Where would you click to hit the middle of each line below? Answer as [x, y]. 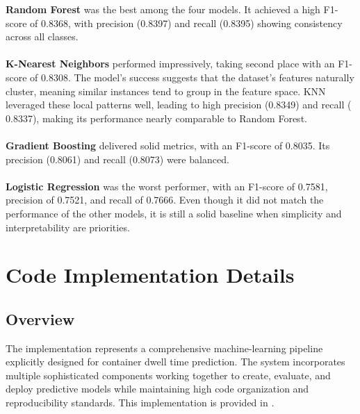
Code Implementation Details [150, 275]
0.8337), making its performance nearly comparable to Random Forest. [156, 118]
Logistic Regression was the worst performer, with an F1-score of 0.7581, [167, 186]
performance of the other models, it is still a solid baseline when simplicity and [174, 213]
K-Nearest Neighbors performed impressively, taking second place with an [170, 64]
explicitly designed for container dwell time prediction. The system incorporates [175, 362]
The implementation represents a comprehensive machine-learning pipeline [164, 348]
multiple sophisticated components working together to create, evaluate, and [168, 375]
